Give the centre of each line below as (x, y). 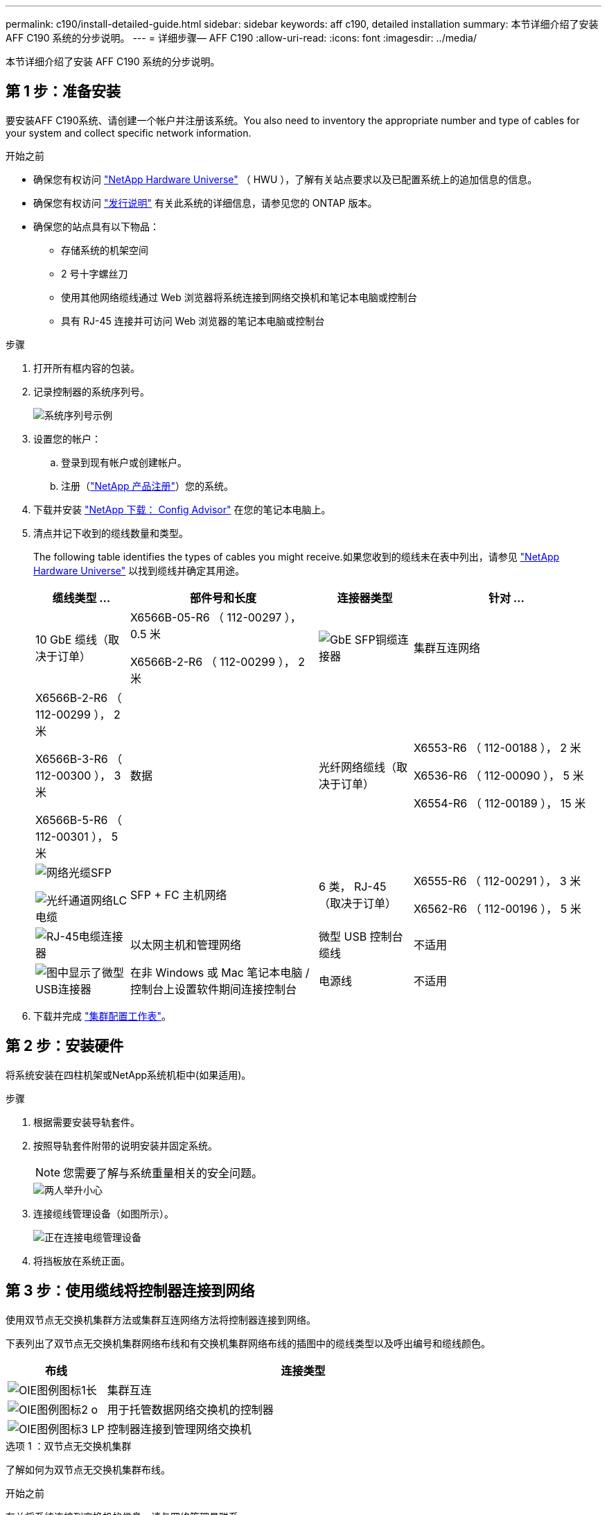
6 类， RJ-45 (352, 886)
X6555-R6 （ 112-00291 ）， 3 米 (497, 881)
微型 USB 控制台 (361, 936)
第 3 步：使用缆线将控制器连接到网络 (130, 1291)
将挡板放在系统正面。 (82, 1260)
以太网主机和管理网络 (185, 944)
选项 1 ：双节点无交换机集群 (69, 1446)
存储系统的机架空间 (105, 250)
